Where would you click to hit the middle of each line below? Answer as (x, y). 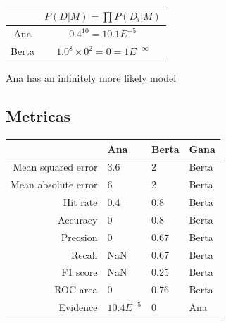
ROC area (76, 290)
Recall (84, 254)
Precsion (79, 237)
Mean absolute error (54, 184)
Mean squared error (55, 167)
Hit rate (80, 202)
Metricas (38, 116)
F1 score (80, 272)
